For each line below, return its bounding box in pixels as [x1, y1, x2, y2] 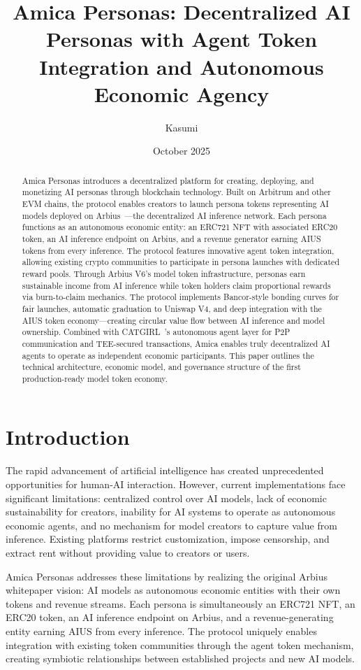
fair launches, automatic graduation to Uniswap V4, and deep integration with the [22, 302, 322, 314]
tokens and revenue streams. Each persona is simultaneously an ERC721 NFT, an [6, 596, 355, 611]
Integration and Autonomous [39, 52, 324, 80]
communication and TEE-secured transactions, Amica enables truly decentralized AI [22, 337, 330, 349]
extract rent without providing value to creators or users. [6, 545, 250, 559]
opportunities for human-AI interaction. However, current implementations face [6, 477, 346, 492]
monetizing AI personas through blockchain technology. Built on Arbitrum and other [22, 186, 331, 198]
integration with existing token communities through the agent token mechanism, [6, 637, 354, 652]
